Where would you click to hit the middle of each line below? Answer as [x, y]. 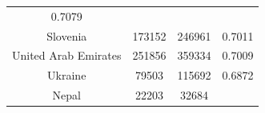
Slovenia [67, 35]
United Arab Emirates [67, 55]
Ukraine [67, 75]
